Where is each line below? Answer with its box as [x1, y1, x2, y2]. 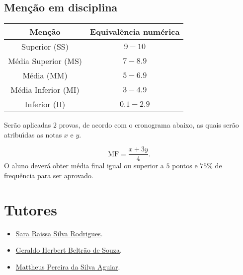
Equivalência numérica [90, 26, 180, 38]
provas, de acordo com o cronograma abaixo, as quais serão [59, 120, 239, 130]
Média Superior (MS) [8, 55, 82, 67]
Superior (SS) [21, 41, 69, 53]
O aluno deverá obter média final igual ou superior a [4, 160, 164, 171]
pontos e [172, 160, 198, 171]
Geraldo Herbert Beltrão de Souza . [15, 245, 122, 255]
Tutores [4, 199, 57, 219]
